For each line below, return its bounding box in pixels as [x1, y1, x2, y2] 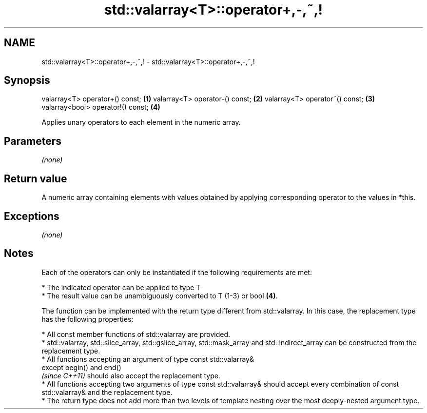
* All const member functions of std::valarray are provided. [41, 330, 231, 338]
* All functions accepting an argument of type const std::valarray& [41, 354, 254, 363]
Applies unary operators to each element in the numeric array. [41, 118, 241, 127]
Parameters [4, 135, 61, 147]
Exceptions [4, 210, 59, 222]
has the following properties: [41, 315, 134, 323]
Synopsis [4, 74, 50, 87]
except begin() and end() [41, 363, 121, 372]
